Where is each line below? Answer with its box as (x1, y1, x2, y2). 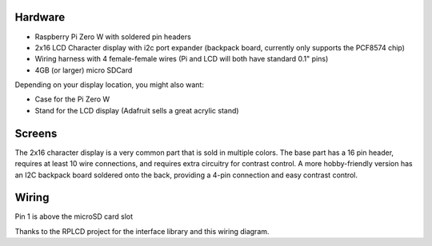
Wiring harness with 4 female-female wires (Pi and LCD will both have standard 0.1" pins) (34, 54, 329, 64)
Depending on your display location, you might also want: (14, 80, 204, 89)
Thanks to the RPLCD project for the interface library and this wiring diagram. (14, 226, 270, 236)
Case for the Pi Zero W (34, 94, 110, 104)
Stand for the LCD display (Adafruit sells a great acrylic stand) (34, 105, 239, 115)
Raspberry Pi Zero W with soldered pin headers (34, 32, 191, 42)
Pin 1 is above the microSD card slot (14, 212, 134, 221)
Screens (14, 126, 58, 140)
